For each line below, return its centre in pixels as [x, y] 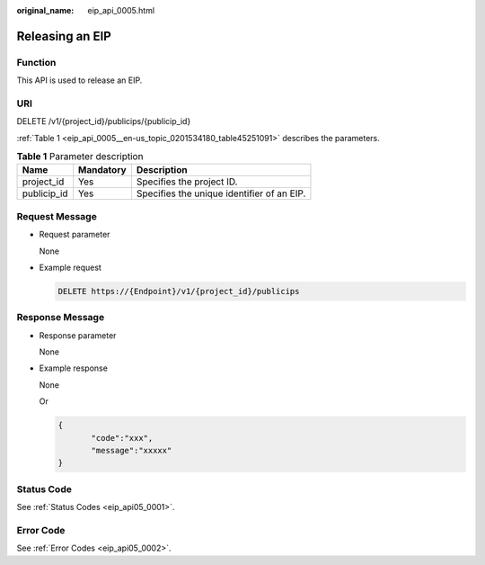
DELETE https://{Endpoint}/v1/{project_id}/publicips [179, 291]
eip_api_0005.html [121, 10]
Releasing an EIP [64, 36]
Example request [71, 267]
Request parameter [75, 235]
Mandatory [102, 170]
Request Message [57, 216]
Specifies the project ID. [187, 182]
